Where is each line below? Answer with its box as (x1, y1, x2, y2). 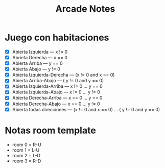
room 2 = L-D (12, 152, 40, 158)
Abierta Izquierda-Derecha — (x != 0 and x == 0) (12, 72, 115, 78)
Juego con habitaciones (5, 32, 109, 43)
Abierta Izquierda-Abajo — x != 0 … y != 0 (12, 89, 100, 95)
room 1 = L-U (12, 147, 40, 153)
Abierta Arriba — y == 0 (12, 60, 63, 66)
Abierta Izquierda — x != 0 (12, 49, 68, 55)
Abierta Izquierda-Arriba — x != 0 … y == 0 (12, 83, 103, 89)
